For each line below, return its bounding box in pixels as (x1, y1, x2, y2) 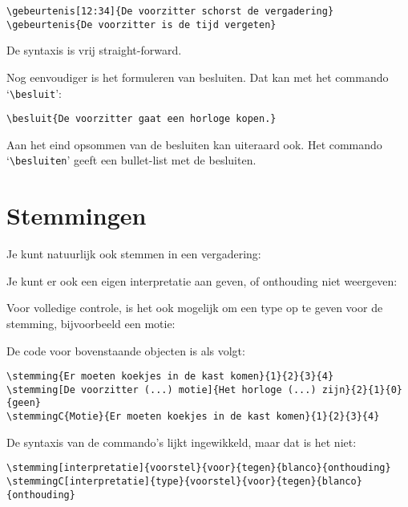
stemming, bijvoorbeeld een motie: (6, 314, 176, 331)
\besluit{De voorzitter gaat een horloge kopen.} (6, 113, 277, 125)
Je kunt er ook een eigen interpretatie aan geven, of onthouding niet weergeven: (6, 272, 398, 289)
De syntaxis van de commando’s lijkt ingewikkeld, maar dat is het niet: (6, 433, 357, 450)
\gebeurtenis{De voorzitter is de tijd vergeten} (6, 18, 277, 30)
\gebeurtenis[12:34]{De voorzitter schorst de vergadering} (6, 6, 334, 17)
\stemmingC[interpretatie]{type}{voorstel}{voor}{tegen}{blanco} (6, 476, 362, 488)
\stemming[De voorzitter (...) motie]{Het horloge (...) (6, 383, 317, 395)
